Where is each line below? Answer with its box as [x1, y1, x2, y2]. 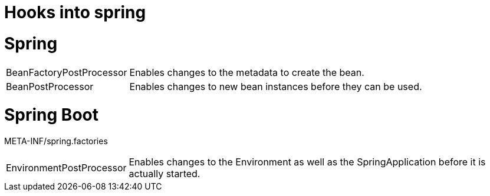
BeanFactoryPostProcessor [6, 66, 127, 78]
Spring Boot [4, 105, 98, 125]
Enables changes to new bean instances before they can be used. [129, 80, 422, 92]
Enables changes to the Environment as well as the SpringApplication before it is [129, 156, 486, 168]
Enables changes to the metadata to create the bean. [129, 66, 364, 78]
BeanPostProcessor [6, 80, 94, 92]
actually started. [129, 168, 200, 180]
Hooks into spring [4, 2, 146, 22]
